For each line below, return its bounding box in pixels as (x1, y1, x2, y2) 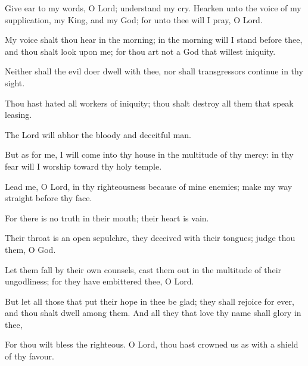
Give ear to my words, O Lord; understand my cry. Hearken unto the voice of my (5, 2, 301, 14)
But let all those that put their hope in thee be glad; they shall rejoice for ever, (5, 295, 294, 307)
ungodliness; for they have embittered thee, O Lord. (5, 275, 194, 287)
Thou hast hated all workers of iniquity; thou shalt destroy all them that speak (5, 96, 294, 109)
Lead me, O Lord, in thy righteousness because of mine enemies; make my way (5, 180, 293, 192)
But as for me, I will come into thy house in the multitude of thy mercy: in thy (5, 148, 294, 161)
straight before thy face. (5, 192, 92, 204)
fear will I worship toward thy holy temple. (5, 159, 162, 172)
